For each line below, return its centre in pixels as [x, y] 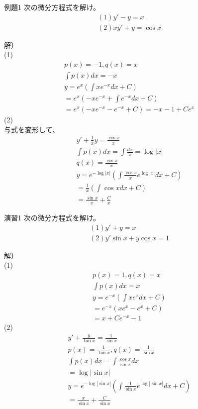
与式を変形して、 [32, 129]
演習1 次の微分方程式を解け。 [52, 217]
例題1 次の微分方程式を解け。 [52, 7]
